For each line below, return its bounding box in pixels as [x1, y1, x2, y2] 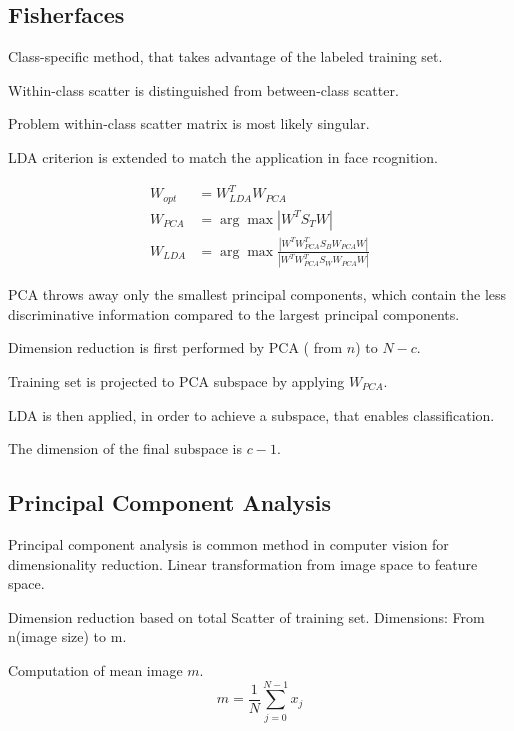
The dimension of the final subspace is [8, 438, 243, 459]
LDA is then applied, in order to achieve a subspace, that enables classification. [8, 404, 495, 425]
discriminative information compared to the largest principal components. [8, 303, 460, 324]
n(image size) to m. [8, 626, 127, 647]
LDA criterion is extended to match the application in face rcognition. [8, 146, 438, 167]
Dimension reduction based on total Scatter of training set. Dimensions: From [8, 606, 485, 627]
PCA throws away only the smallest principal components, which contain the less [8, 284, 507, 305]
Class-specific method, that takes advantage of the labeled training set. [8, 46, 443, 67]
